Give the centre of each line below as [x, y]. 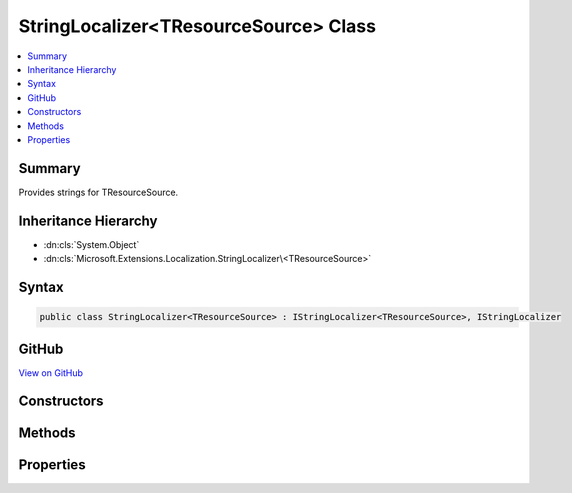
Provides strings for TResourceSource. [98, 192]
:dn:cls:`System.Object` [91, 244]
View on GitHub [51, 372]
